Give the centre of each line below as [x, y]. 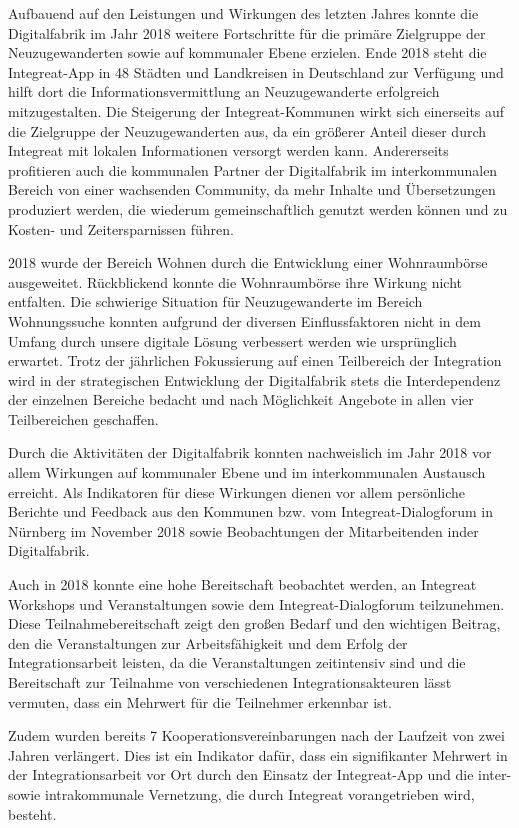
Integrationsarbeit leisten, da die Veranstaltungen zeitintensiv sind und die [237, 662]
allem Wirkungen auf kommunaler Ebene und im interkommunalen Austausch [247, 472]
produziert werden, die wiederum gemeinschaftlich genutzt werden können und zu [258, 208]
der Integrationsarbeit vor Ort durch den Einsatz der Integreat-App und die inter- [260, 774]
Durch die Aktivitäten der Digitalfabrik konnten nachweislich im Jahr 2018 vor [250, 452]
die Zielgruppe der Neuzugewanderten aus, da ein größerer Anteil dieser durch [247, 130]
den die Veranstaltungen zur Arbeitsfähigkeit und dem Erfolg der [208, 642]
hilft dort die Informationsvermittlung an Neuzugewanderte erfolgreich [224, 91]
